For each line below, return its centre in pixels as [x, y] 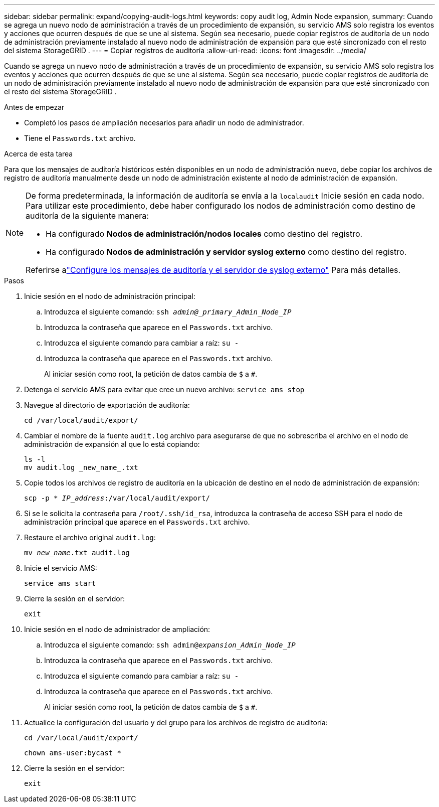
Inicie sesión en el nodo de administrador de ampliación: [117, 629]
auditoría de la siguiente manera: [87, 216]
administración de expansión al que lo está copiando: [112, 444]
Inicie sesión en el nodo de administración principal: [110, 296]
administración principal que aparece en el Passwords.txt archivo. [137, 522]
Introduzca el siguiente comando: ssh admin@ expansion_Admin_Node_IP [170, 645]
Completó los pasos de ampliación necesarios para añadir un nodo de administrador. [164, 123]
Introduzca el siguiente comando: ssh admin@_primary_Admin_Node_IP [168, 312]
